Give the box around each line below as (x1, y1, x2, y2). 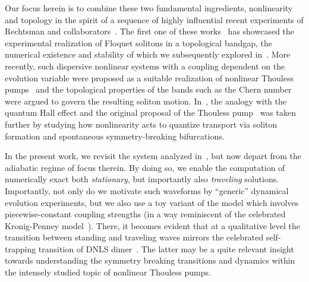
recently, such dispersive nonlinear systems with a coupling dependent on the (5, 59, 285, 72)
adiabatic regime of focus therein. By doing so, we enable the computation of (5, 161, 285, 173)
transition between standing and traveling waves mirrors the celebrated (5, 231, 264, 243)
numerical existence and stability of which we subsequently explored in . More (5, 48, 291, 61)
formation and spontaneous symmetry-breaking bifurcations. (5, 129, 225, 142)
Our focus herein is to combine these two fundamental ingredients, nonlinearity (5, 2, 293, 14)
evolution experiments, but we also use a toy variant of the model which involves (5, 196, 299, 208)
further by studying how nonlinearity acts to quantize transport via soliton (5, 118, 278, 130)
